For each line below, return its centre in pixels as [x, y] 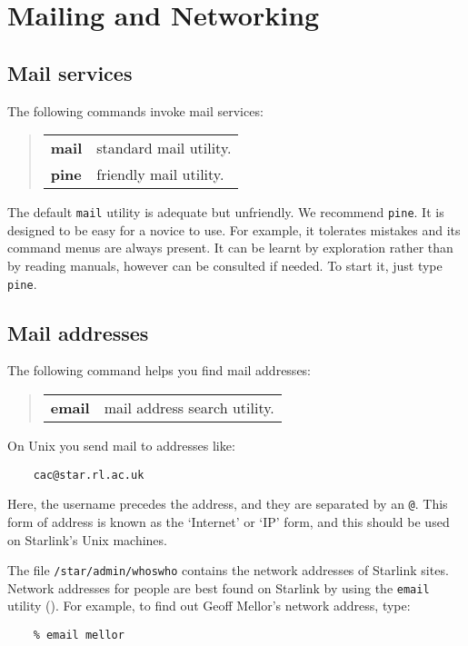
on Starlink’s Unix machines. [87, 539]
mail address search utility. [189, 408]
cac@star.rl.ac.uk [89, 475]
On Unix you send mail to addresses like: [121, 446]
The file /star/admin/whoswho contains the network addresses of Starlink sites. [228, 570]
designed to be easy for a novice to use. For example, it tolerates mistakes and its [234, 229]
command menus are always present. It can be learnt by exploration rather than [230, 248]
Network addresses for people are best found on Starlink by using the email [219, 587]
